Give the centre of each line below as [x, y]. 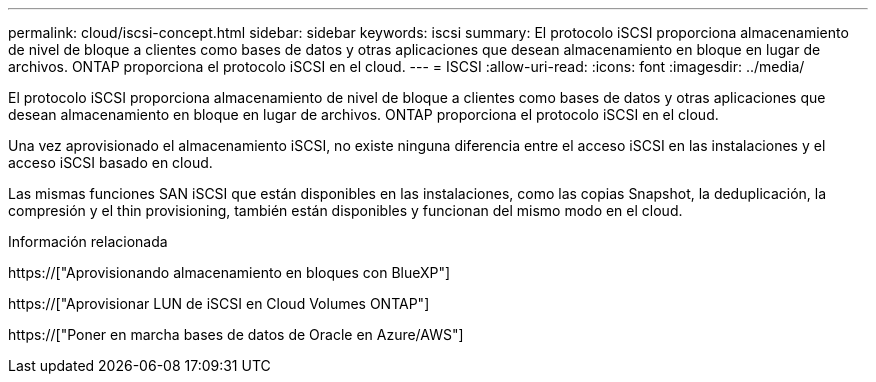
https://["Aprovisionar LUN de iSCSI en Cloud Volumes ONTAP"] [219, 303]
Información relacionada [88, 241]
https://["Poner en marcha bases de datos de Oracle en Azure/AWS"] [236, 334]
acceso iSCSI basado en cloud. [110, 162]
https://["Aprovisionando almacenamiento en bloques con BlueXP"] [229, 272]
